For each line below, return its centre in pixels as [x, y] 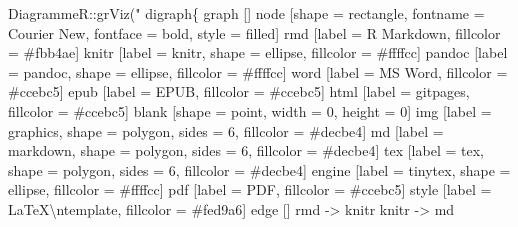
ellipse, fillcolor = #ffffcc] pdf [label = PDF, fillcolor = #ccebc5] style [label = [250, 189]
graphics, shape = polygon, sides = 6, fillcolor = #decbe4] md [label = [226, 130]
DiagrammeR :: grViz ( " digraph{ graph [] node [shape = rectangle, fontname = [246, 13]
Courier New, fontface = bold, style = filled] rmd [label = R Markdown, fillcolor [254, 32]
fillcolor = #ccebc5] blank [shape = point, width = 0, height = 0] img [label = [250, 110]
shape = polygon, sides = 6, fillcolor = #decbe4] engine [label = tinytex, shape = [259, 169]
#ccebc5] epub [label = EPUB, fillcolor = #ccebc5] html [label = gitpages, [239, 91]
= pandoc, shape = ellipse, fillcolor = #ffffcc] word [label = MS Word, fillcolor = [258, 71]
